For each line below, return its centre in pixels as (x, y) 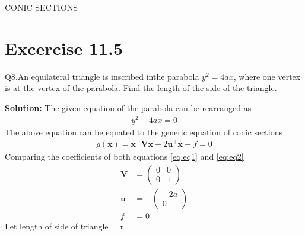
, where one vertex (267, 76)
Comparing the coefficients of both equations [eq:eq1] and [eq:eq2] (124, 156)
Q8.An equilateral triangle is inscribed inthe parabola (102, 76)
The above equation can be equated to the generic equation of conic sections (144, 132)
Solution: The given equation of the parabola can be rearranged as (128, 107)
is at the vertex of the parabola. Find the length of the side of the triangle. (141, 88)
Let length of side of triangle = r (64, 226)
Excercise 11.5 (64, 48)
